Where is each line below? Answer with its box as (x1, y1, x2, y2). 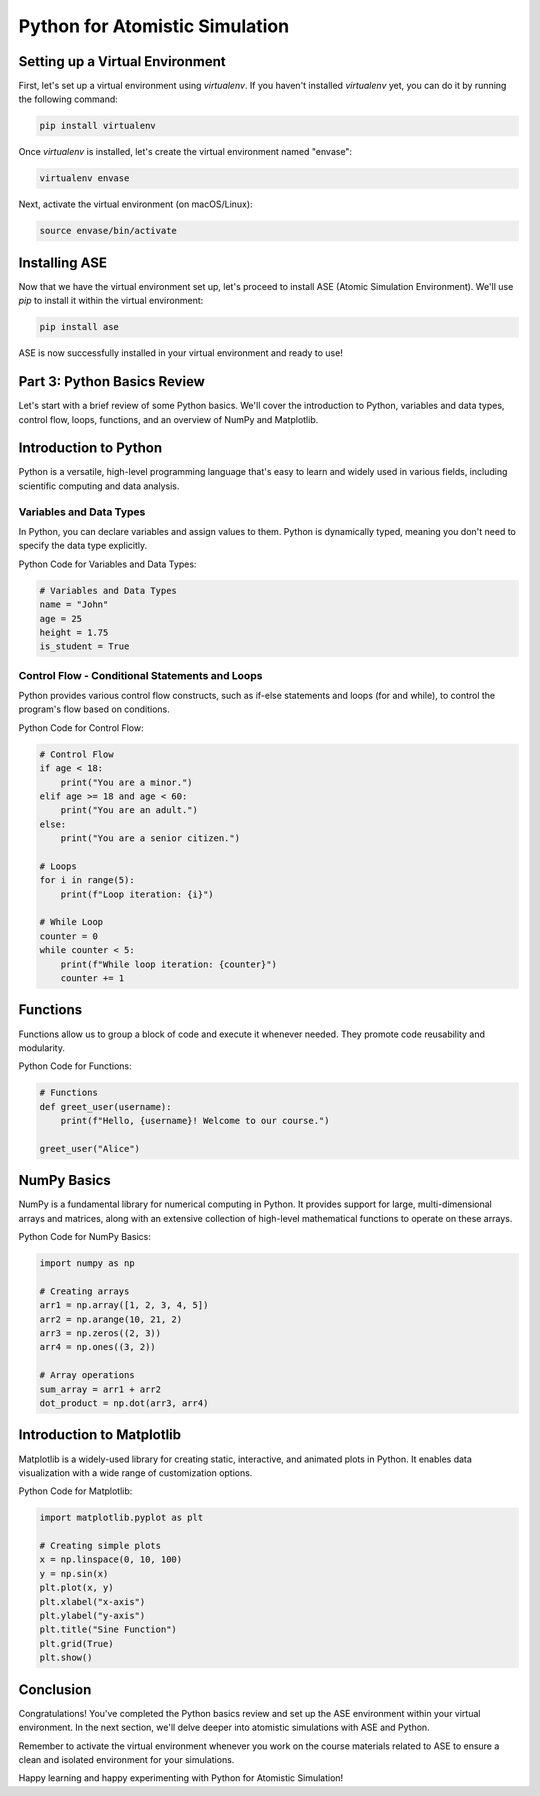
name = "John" (39, 599, 109, 610)
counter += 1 (60, 973, 125, 984)
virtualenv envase (39, 173, 130, 184)
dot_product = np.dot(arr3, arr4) (39, 1398, 209, 1409)
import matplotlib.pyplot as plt (39, 1512, 204, 1524)
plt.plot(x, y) (39, 1582, 114, 1594)
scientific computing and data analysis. (18, 480, 180, 492)
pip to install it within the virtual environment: (18, 295, 204, 307)
